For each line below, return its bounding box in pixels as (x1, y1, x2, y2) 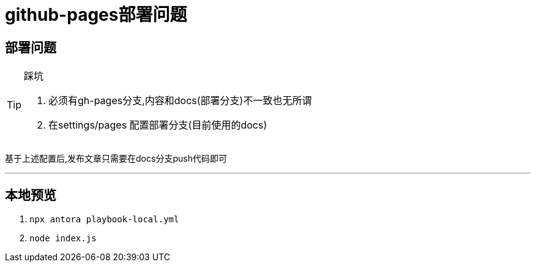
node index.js (29, 233, 97, 244)
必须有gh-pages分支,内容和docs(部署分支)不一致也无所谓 (48, 94, 312, 107)
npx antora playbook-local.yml (29, 214, 179, 225)
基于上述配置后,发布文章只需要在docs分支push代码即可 (5, 153, 227, 164)
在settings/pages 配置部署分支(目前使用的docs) (48, 119, 267, 132)
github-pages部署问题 (5, 4, 187, 25)
